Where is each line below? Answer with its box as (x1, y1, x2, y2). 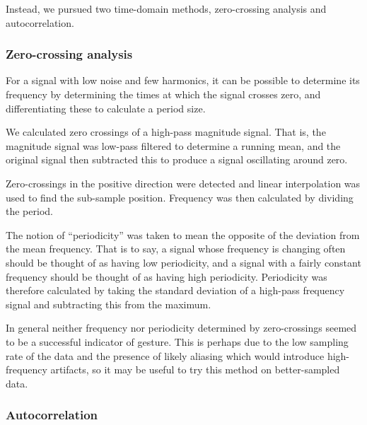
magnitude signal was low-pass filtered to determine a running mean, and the (6, 138, 341, 153)
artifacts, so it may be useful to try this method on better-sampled (50, 362, 340, 377)
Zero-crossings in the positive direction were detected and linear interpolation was (6, 175, 361, 190)
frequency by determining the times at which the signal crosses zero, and (6, 87, 321, 101)
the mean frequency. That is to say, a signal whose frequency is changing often (6, 241, 346, 256)
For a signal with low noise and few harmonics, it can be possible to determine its (6, 73, 360, 88)
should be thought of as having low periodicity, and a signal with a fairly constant (6, 255, 361, 269)
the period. (6, 204, 53, 219)
